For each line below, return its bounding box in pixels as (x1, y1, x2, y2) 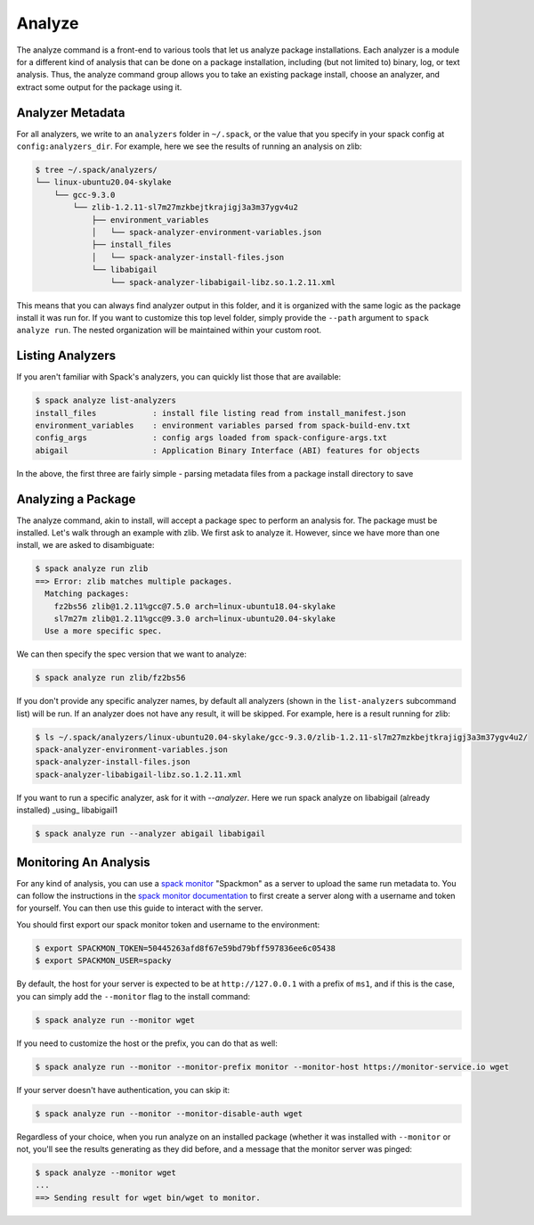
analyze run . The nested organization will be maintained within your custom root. (16, 325, 322, 336)
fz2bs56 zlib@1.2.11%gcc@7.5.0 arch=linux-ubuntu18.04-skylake (53, 601, 336, 611)
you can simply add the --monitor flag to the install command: (16, 991, 251, 1001)
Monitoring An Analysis (16, 854, 150, 870)
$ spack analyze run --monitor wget (35, 1015, 196, 1025)
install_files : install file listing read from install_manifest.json (35, 408, 407, 418)
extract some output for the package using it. (16, 81, 182, 93)
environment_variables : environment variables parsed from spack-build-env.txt (35, 420, 411, 430)
